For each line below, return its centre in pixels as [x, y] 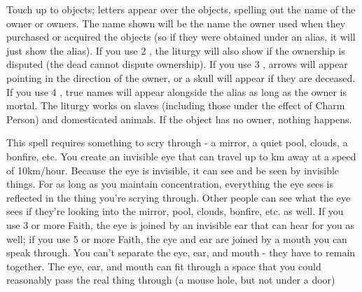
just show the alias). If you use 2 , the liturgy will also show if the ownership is [176, 50]
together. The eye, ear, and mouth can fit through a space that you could [164, 266]
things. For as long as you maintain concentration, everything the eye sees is [170, 184]
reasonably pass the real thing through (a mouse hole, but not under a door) [171, 280]
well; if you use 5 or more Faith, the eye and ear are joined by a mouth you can [177, 238]
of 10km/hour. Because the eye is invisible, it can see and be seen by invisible [173, 170]
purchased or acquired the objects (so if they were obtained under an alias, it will [181, 37]
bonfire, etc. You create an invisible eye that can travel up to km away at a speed [181, 156]
